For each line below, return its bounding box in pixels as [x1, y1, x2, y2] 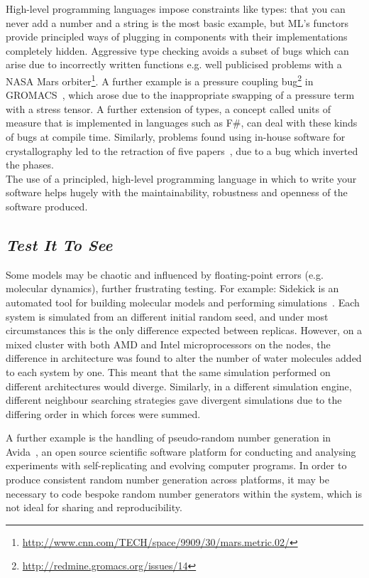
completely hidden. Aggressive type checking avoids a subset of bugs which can [6, 43, 349, 58]
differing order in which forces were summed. [6, 406, 201, 421]
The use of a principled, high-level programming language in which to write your [6, 171, 357, 186]
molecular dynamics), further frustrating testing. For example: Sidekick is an [6, 281, 339, 296]
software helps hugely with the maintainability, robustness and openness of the [6, 185, 348, 200]
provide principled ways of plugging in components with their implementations [6, 29, 348, 44]
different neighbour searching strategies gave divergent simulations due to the [6, 392, 342, 407]
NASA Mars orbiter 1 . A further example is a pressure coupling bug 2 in [6, 71, 314, 88]
